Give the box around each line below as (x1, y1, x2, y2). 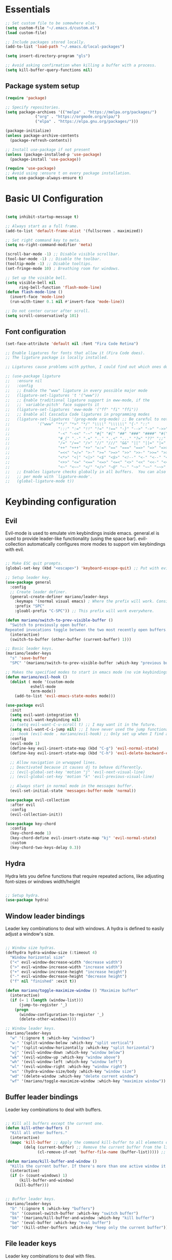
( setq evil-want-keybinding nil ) (10, 717, 81, 722)
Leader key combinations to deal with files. (5, 1253, 96, 1259)
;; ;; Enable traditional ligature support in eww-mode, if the (5, 397, 150, 403)
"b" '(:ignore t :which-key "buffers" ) (10, 1206, 95, 1211)
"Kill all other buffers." (10, 1131, 68, 1136)
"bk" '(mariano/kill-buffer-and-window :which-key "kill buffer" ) (10, 1215, 155, 1221)
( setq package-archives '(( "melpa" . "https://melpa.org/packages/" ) (5, 109, 157, 115)
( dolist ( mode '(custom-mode (10, 679, 74, 684)
